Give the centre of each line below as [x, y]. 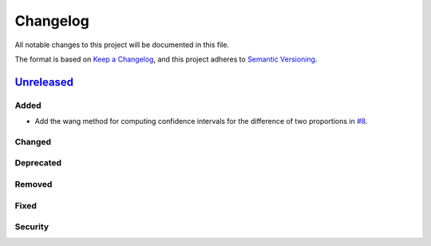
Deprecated [38, 163]
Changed [33, 141]
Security [32, 227]
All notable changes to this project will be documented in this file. [122, 45]
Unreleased [44, 82]
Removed [34, 184]
